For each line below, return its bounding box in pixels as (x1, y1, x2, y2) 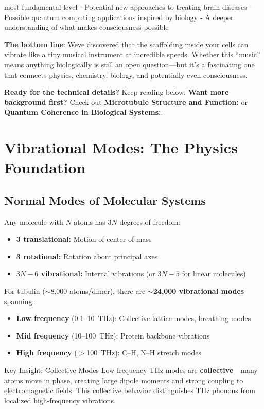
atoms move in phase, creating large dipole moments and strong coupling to (4, 375, 243, 385)
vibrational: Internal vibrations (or (41, 268, 155, 279)
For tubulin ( (4, 286, 45, 296)
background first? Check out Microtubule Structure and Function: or (4, 96, 248, 107)
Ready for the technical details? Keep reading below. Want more (4, 86, 229, 97)
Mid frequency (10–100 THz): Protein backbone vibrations (16, 330, 210, 341)
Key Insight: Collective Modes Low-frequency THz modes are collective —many (4, 365, 258, 376)
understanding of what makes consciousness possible (4, 22, 169, 32)
